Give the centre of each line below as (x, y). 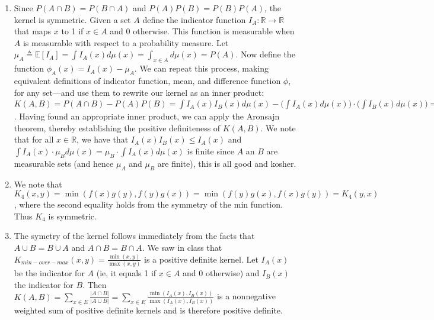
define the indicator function (194, 19)
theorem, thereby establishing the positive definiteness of (117, 127)
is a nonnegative (246, 296)
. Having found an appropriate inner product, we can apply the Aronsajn (147, 116)
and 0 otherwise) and (221, 273)
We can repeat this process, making (204, 68)
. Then (95, 284)
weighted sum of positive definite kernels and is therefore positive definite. (148, 310)
